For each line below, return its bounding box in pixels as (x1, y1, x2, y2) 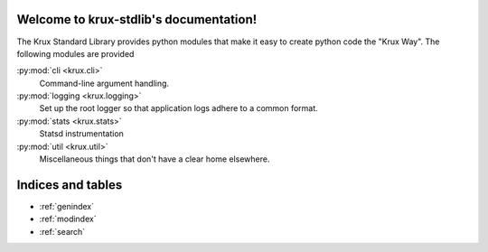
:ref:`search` (39, 226, 86, 237)
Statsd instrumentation (39, 128, 124, 139)
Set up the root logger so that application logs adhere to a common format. (39, 103, 318, 114)
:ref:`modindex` (39, 213, 97, 225)
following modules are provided (16, 48, 135, 59)
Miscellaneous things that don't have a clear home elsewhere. (39, 154, 270, 164)
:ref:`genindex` (39, 201, 95, 211)
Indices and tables (16, 177, 123, 192)
